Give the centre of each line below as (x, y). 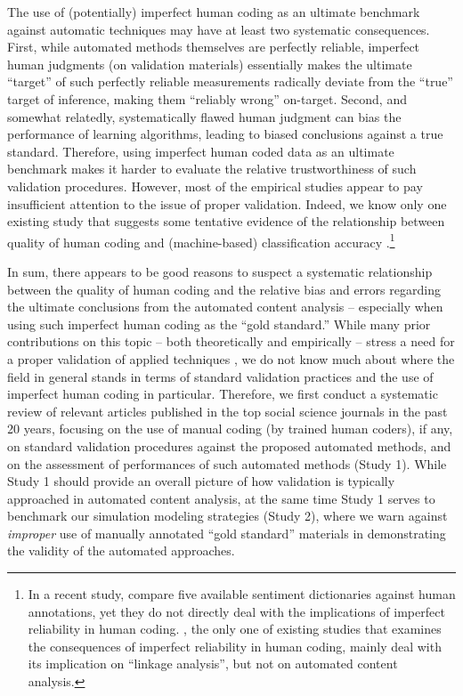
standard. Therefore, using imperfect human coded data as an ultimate (201, 151)
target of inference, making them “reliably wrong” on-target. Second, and (207, 98)
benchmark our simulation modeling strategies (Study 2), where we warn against (227, 516)
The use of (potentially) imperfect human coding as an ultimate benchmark (214, 12)
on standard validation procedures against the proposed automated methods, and (229, 445)
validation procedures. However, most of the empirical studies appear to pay (215, 186)
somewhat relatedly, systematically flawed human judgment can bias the (204, 116)
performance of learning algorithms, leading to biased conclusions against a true (225, 134)
